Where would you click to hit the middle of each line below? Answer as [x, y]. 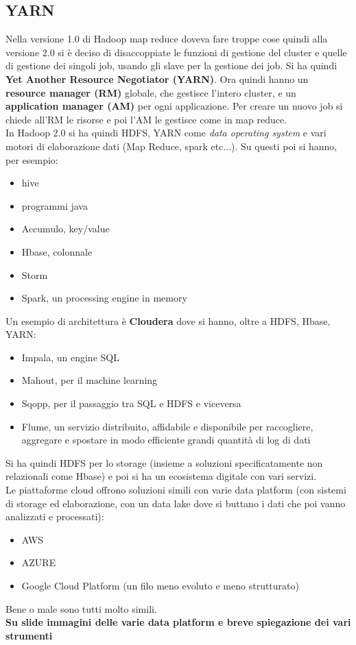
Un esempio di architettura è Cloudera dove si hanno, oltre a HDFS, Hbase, [168, 320]
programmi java [55, 205]
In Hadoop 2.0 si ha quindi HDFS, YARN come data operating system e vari [166, 133]
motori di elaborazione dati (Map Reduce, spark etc [115, 146]
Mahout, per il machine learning [90, 380]
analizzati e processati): [55, 516]
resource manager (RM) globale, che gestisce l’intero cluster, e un [151, 92]
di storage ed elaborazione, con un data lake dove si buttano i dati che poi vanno [176, 503]
